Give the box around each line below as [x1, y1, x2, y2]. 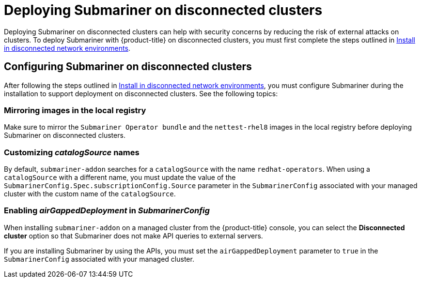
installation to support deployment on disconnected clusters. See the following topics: [4, 89, 278, 98]
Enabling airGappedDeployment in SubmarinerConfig [4, 206, 210, 216]
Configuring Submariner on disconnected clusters [4, 60, 252, 73]
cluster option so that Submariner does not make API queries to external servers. [4, 231, 263, 240]
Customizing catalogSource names [4, 147, 140, 157]
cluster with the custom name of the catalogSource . [4, 190, 176, 198]
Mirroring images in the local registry [4, 105, 146, 115]
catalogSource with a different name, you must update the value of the [4, 173, 236, 182]
